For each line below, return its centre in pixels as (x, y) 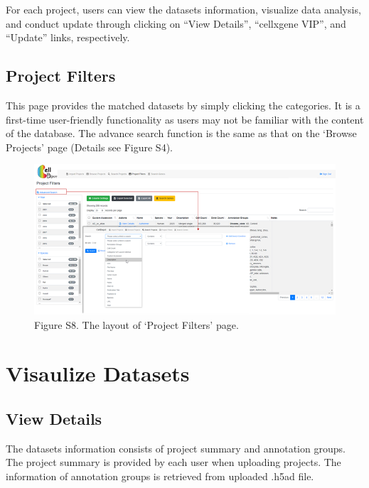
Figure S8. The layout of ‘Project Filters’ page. (137, 324)
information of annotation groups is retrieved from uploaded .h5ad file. (160, 476)
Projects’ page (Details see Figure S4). (89, 147)
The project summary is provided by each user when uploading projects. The (173, 462)
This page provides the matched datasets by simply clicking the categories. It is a (183, 105)
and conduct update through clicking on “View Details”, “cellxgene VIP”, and (176, 23)
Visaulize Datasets (98, 373)
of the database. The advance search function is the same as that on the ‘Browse (181, 133)
